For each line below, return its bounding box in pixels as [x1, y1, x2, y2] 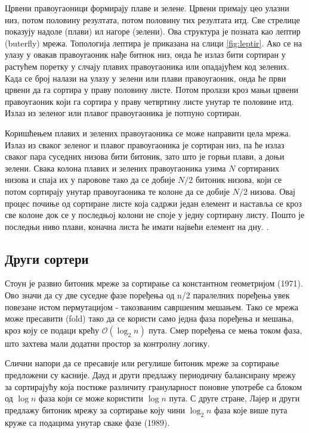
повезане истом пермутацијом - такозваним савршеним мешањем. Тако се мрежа [5, 300, 298, 313]
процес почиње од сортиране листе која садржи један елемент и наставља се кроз [5, 197, 302, 209]
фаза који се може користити [39, 392, 144, 404]
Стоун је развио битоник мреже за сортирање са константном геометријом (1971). [5, 277, 303, 289]
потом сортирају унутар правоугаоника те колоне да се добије [5, 185, 230, 197]
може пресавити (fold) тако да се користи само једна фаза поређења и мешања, [5, 312, 294, 325]
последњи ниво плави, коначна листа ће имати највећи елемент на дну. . [5, 220, 269, 232]
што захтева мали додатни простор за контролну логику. [5, 337, 210, 349]
